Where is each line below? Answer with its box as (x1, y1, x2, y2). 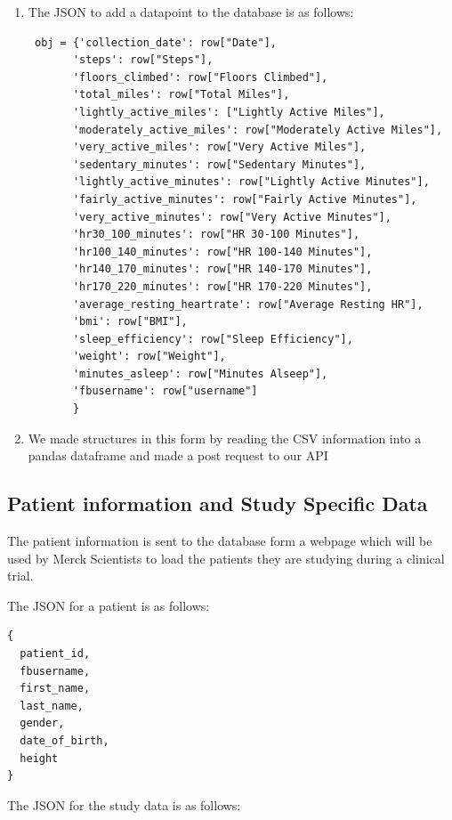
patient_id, (20, 647, 91, 661)
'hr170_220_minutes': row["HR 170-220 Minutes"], (72, 280, 373, 293)
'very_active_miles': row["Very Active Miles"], (72, 141, 367, 154)
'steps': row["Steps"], (72, 53, 214, 67)
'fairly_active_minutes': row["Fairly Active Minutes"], (72, 192, 417, 206)
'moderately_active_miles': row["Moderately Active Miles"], (72, 123, 443, 136)
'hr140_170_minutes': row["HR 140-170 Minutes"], (72, 263, 373, 276)
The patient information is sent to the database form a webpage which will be (7, 532, 432, 550)
